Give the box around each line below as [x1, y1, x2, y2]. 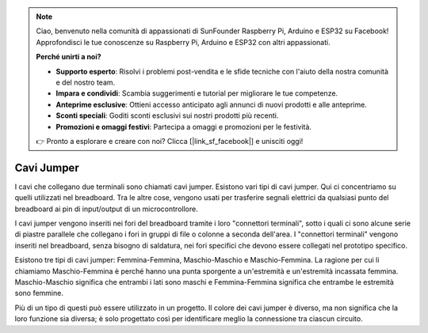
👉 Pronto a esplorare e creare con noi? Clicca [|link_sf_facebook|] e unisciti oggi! [36, 136, 304, 146]
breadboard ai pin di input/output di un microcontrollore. [14, 204, 198, 214]
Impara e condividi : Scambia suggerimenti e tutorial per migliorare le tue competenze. [55, 89, 338, 98]
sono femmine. [14, 289, 63, 298]
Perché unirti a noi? [36, 52, 102, 62]
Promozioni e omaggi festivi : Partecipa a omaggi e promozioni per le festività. [55, 122, 312, 131]
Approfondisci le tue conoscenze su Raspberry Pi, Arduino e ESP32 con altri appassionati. [36, 37, 331, 47]
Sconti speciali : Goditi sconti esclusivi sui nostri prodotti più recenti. [55, 111, 279, 120]
